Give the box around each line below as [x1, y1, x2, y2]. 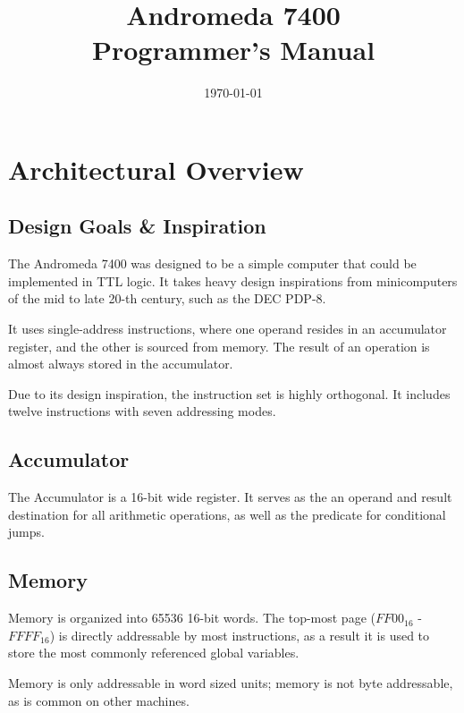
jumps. [8, 522, 45, 541]
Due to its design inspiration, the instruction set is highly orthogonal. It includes [8, 384, 451, 403]
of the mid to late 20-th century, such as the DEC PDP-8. [8, 289, 326, 308]
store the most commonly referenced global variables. [8, 643, 299, 662]
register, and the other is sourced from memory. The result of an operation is [8, 336, 430, 355]
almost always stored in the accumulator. [8, 354, 233, 373]
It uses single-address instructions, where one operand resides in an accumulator [8, 319, 447, 338]
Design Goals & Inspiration [8, 212, 266, 240]
